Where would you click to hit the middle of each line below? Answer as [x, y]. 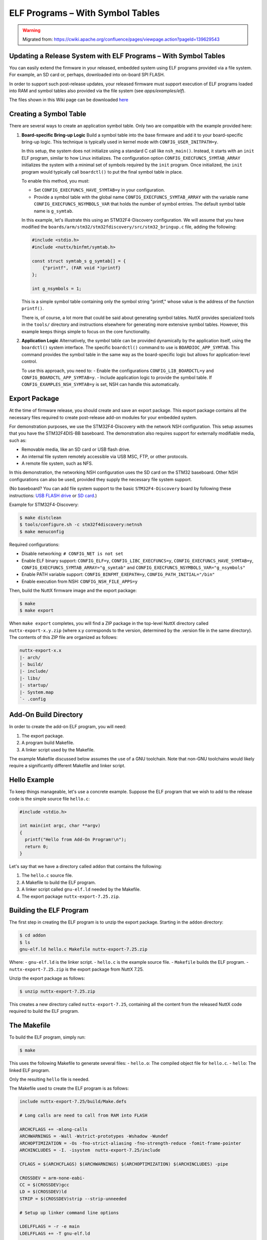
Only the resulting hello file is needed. [49, 1079]
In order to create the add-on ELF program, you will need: [68, 727]
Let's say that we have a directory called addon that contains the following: [86, 866]
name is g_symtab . [54, 211]
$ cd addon [33, 935]
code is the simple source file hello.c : [49, 799]
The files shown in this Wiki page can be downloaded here [69, 100]
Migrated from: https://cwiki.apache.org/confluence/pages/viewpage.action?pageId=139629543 [121, 39]
